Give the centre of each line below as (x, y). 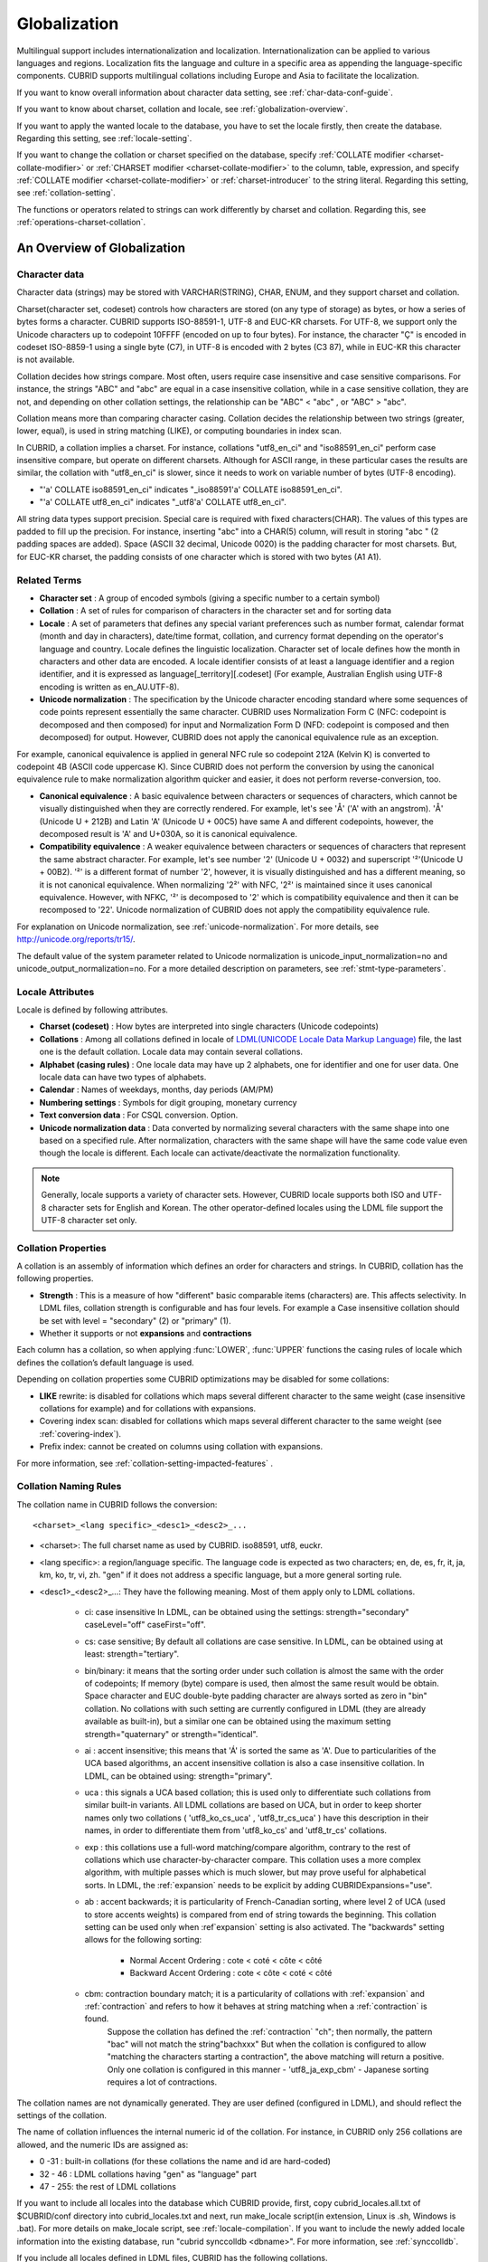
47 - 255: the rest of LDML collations (108, 2186)
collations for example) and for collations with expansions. (148, 1408)
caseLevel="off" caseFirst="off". (145, 1625)
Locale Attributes (56, 992)
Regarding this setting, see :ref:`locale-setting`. (104, 138)
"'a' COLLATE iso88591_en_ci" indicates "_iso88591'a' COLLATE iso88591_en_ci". (191, 489)
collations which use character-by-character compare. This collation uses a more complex (253, 1860)
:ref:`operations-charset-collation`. (81, 223)
